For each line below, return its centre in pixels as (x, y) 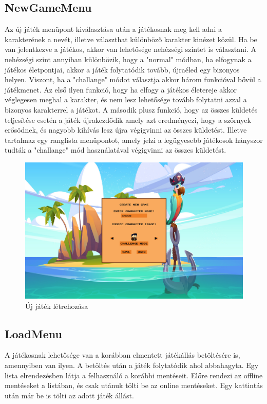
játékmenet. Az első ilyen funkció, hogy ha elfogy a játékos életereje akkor (121, 89)
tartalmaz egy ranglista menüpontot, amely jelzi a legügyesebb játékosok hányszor (134, 140)
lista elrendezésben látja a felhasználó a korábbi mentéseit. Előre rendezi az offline (134, 375)
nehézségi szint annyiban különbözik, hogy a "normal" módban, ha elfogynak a (128, 59)
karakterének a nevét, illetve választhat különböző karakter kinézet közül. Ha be (131, 39)
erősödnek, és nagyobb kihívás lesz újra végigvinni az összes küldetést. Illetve (126, 130)
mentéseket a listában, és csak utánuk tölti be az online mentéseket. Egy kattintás (134, 385)
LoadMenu (33, 333)
